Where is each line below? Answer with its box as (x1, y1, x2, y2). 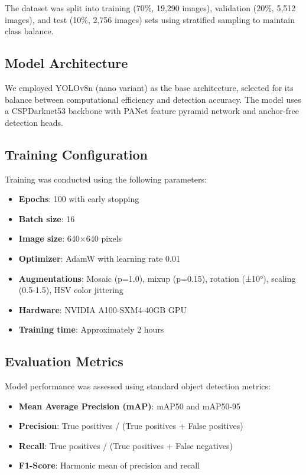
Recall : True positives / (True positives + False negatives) (18, 439, 233, 451)
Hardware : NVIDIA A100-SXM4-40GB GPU (18, 303, 187, 315)
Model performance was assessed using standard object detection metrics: (5, 380, 271, 392)
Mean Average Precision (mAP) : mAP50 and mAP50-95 (18, 399, 241, 412)
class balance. (5, 25, 54, 37)
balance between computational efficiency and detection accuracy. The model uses (5, 93, 301, 105)
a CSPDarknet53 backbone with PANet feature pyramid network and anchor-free (5, 105, 299, 117)
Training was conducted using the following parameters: (5, 173, 207, 185)
